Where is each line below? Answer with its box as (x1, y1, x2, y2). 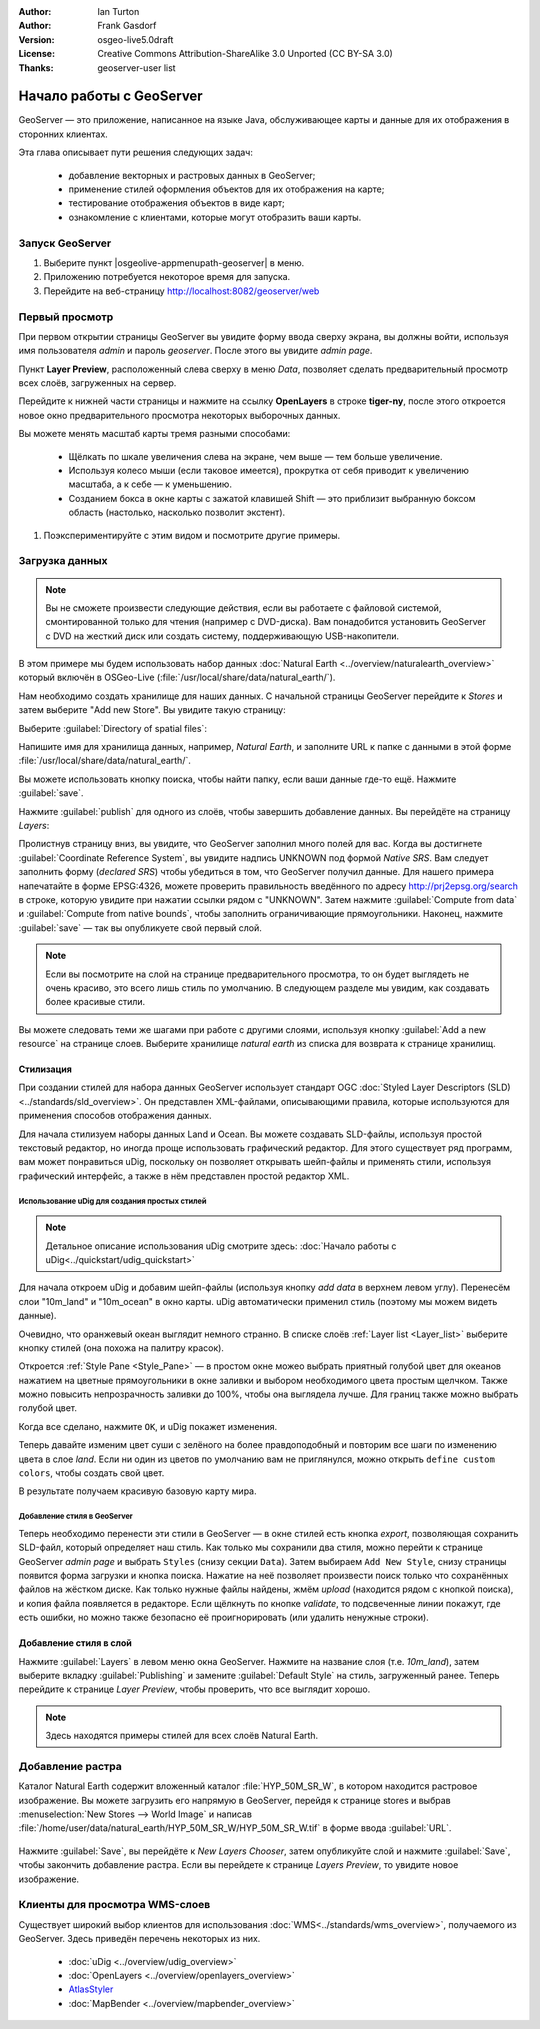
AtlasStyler (68, 1983, 114, 1995)
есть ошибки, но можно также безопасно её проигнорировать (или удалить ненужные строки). (18, 1611, 429, 1624)
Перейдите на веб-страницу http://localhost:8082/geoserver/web (43, 285, 320, 297)
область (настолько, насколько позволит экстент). (68, 506, 286, 519)
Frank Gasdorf (97, 20, 157, 32)
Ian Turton (97, 6, 140, 17)
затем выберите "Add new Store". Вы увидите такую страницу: (18, 704, 286, 716)
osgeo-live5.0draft (97, 33, 174, 45)
